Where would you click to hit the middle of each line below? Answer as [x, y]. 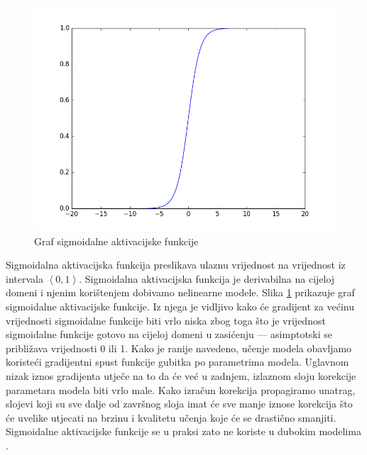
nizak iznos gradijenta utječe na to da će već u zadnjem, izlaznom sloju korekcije [181, 375]
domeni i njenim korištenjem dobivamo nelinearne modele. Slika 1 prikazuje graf [180, 292]
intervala [24, 278]
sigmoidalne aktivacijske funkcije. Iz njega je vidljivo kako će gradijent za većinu [180, 306]
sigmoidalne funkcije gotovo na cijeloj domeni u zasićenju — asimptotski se [169, 334]
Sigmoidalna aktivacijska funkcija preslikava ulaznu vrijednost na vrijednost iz [176, 265]
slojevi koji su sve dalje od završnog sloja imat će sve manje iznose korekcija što [179, 404]
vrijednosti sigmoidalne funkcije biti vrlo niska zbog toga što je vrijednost [166, 320]
